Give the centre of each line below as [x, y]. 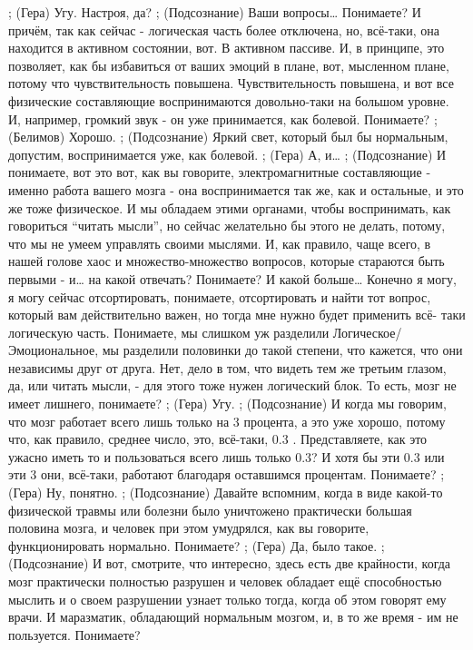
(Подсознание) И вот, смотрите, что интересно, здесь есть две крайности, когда [230, 563]
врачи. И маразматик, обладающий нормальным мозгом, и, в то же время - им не [233, 617]
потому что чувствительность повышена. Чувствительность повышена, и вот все [231, 83]
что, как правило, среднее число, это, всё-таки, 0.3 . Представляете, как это [218, 439]
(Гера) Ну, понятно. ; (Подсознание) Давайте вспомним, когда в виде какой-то [226, 492]
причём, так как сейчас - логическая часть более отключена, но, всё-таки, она [224, 30]
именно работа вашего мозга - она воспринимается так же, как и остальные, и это [236, 189]
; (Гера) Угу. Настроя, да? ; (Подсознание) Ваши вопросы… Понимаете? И [215, 12]
